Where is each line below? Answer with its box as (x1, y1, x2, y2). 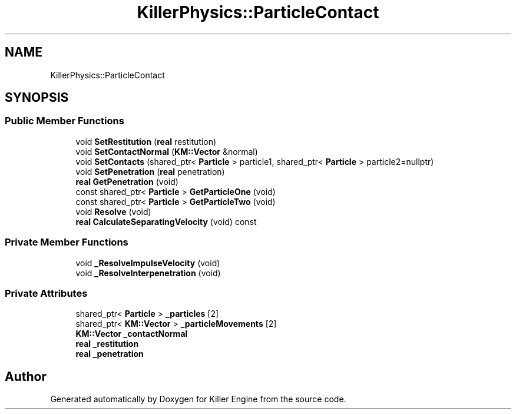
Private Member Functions (5, 236, 128, 249)
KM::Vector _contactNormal (75, 329, 188, 339)
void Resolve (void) (75, 206, 151, 217)
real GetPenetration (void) (75, 176, 178, 187)
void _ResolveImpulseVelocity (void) (75, 257, 220, 268)
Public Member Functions (5, 115, 124, 127)
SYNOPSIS (5, 90, 69, 105)
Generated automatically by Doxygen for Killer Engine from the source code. (50, 394, 346, 405)
